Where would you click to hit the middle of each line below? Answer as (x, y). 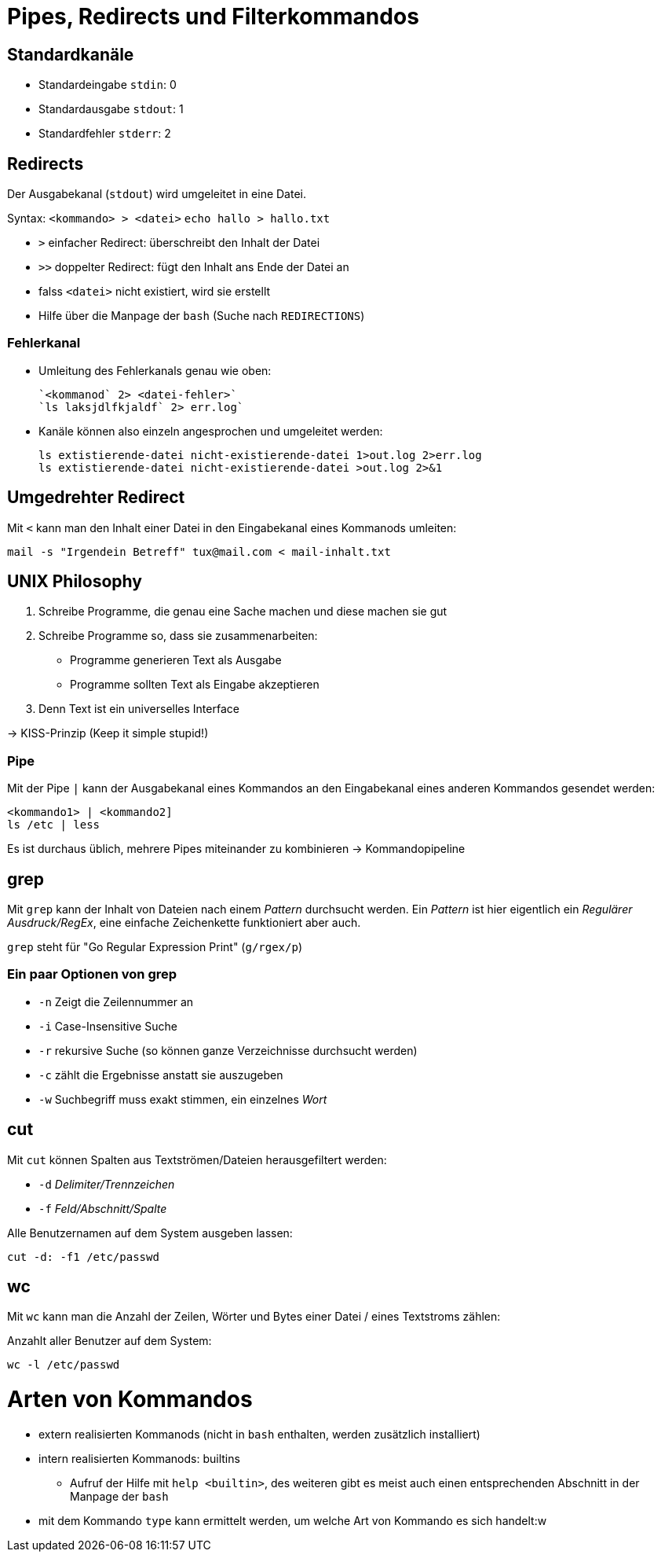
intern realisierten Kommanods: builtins (139, 1458)
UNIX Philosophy (75, 582)
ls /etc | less (54, 825)
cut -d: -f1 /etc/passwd (83, 1257)
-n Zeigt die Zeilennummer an (116, 1001)
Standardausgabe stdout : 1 (111, 109)
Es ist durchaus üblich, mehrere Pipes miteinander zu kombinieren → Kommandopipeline (236, 849)
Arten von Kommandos (130, 1400)
